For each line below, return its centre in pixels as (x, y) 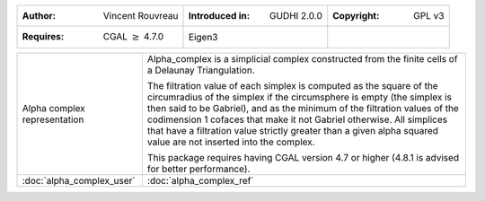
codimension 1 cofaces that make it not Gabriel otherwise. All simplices (297, 119)
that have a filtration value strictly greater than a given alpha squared (293, 131)
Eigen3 (203, 38)
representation (53, 119)
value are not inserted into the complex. (231, 142)
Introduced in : (220, 16)
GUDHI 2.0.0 (296, 16)
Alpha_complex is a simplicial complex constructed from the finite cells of (302, 59)
